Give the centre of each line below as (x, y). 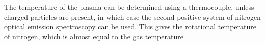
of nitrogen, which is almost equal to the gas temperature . (96, 36)
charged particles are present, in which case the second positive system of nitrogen (132, 16)
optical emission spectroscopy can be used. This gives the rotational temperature (130, 27)
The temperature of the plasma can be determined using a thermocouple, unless (129, 7)
